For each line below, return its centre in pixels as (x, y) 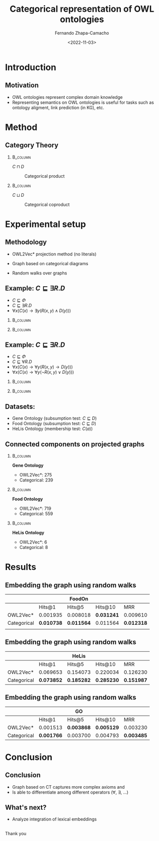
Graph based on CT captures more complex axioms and (68, 787)
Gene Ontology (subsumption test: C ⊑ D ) (54, 418)
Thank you (16, 833)
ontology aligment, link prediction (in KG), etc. (58, 107)
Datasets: (20, 406)
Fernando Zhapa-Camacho (82, 33)
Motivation (22, 85)
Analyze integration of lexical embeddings (54, 819)
